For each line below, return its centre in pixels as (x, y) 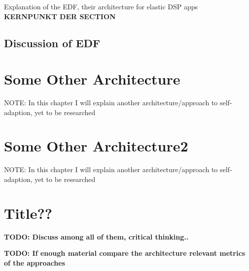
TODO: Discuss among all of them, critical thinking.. (96, 236)
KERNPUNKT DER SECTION (60, 16)
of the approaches (35, 262)
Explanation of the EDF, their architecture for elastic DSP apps (101, 6)
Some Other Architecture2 (96, 146)
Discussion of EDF (52, 43)
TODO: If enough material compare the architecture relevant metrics (124, 253)
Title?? (28, 213)
